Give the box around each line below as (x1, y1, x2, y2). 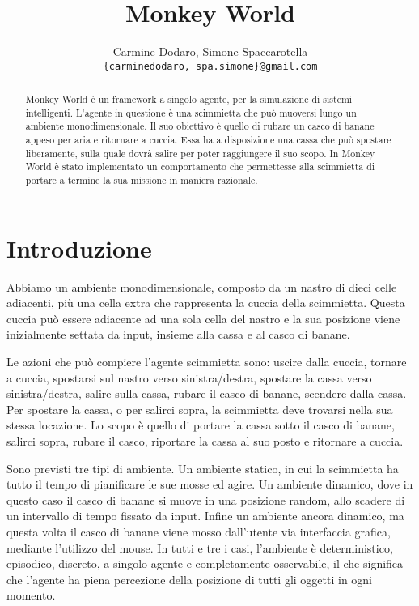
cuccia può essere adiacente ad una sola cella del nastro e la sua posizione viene (6, 309, 400, 326)
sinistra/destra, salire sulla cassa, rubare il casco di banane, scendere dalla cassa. (6, 385, 407, 402)
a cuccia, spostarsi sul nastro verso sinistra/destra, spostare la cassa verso (6, 369, 372, 386)
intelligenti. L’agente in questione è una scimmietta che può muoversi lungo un (25, 105, 357, 119)
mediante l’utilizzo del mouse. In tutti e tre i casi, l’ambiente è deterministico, (6, 539, 393, 556)
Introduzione (6, 231, 152, 264)
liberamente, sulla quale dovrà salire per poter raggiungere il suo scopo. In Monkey (25, 146, 375, 160)
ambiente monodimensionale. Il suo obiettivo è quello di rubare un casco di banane (25, 119, 375, 133)
